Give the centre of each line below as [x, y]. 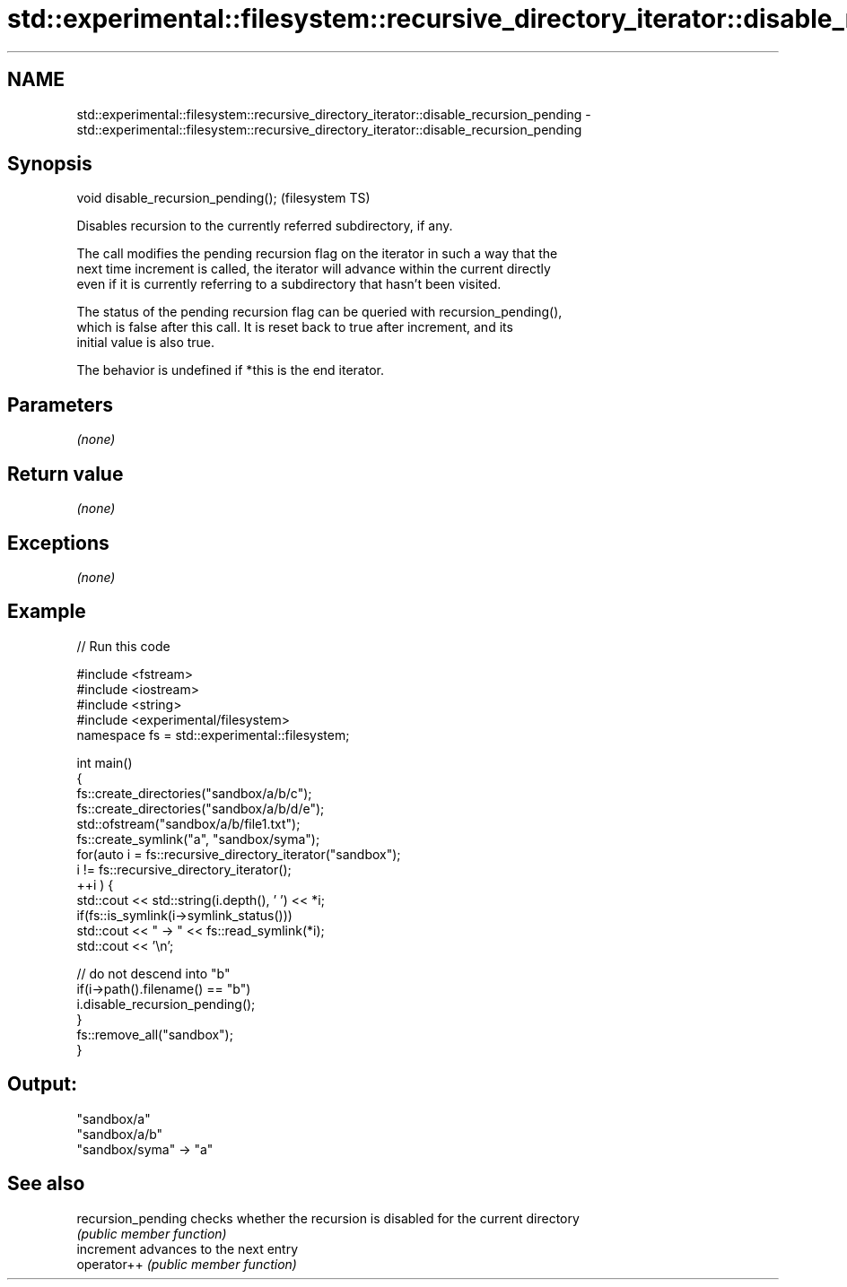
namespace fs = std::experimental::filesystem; [213, 735]
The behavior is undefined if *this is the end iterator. [230, 370]
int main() [105, 762]
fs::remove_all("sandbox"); [155, 1034]
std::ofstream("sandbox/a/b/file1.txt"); [188, 823]
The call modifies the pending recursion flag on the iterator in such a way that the [317, 254]
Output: [42, 1084]
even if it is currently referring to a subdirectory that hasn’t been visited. [289, 284]
